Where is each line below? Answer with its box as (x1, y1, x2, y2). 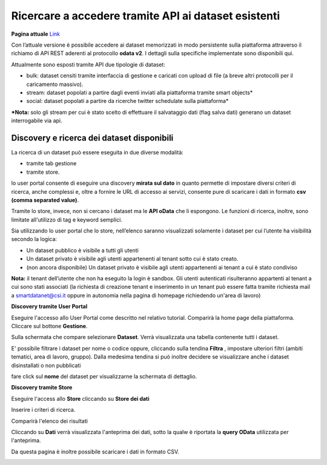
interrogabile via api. (11, 117, 63, 124)
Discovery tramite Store (11, 384, 73, 391)
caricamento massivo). (26, 81, 84, 88)
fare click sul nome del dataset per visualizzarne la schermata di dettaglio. (11, 372, 197, 380)
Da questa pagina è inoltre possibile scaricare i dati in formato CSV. (11, 448, 180, 455)
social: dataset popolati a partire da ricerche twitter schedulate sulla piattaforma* (26, 97, 229, 105)
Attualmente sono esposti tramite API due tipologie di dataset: (11, 61, 166, 68)
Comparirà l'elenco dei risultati (11, 417, 88, 424)
